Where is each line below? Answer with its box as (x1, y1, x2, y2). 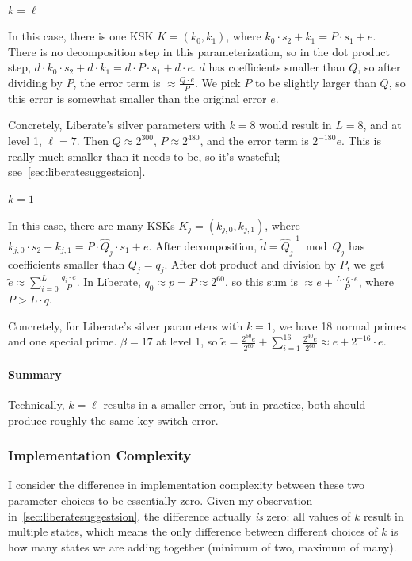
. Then (76, 132, 109, 148)
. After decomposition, (148, 237, 257, 254)
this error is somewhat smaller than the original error (8, 90, 267, 106)
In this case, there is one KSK (8, 28, 154, 44)
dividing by (8, 74, 63, 90)
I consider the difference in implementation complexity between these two (8, 476, 365, 493)
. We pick (195, 74, 241, 90)
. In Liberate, (76, 273, 141, 290)
